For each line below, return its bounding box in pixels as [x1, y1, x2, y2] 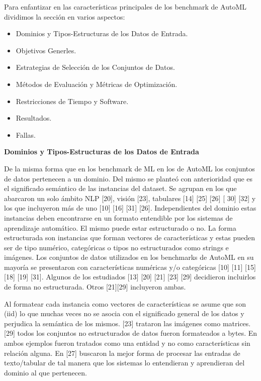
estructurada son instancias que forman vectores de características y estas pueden [4, 232, 255, 243]
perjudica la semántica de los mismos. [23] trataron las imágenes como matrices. [4, 318, 251, 328]
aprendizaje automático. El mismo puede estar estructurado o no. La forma [4, 222, 236, 233]
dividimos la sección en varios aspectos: [4, 11, 125, 22]
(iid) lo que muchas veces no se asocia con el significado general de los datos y [4, 308, 244, 319]
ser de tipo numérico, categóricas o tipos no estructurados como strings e [4, 242, 229, 252]
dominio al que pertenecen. [4, 367, 87, 377]
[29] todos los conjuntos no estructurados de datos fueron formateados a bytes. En [4, 328, 257, 338]
